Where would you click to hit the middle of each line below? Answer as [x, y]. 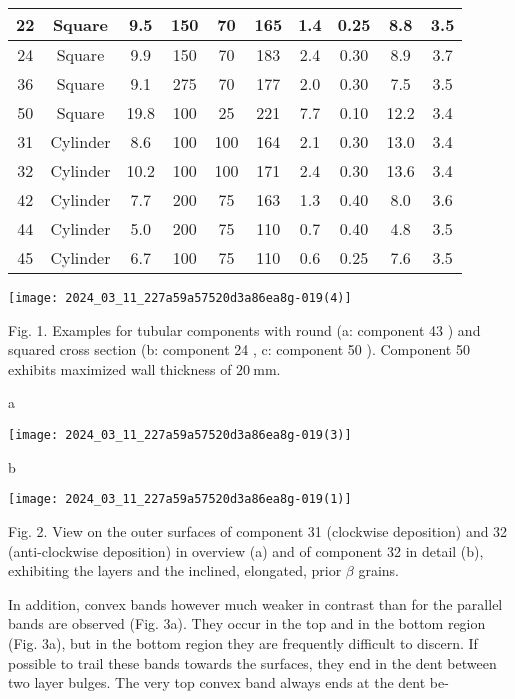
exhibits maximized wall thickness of [120, 368]
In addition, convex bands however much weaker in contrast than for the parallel [255, 603]
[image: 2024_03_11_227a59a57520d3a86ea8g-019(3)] [180, 435]
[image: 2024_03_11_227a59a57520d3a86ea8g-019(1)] [180, 499]
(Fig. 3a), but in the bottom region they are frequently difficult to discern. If [243, 642]
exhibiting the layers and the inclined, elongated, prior [175, 570]
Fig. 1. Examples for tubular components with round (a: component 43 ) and [244, 329]
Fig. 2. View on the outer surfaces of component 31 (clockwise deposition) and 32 [258, 530]
